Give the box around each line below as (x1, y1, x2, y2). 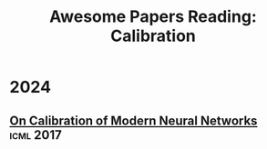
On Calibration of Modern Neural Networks (9, 113, 258, 128)
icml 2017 (9, 127, 62, 143)
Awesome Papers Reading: (49, 6, 257, 27)
